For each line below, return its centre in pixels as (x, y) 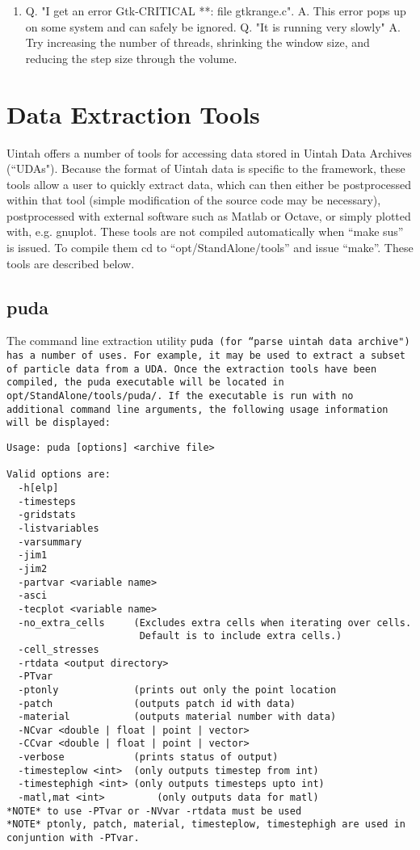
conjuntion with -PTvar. (73, 838)
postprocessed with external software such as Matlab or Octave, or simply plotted (209, 215)
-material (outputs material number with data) (177, 717)
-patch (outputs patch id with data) (157, 703)
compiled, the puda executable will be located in (145, 383)
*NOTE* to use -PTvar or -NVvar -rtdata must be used (154, 811)
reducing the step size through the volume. (131, 58)
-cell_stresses (59, 649)
